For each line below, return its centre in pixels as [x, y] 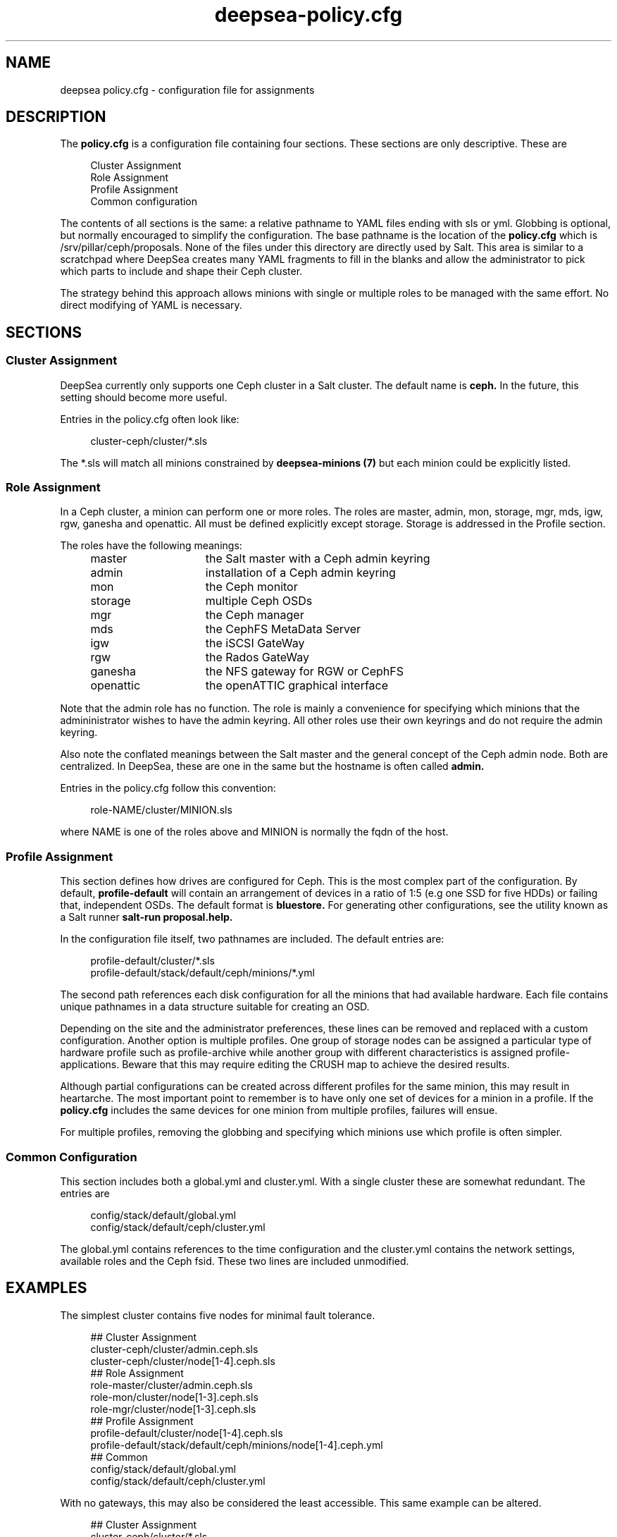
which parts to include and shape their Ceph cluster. [181, 271]
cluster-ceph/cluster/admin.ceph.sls [174, 1349]
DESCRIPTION [56, 117]
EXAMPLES [46, 1288]
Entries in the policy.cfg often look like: [150, 419]
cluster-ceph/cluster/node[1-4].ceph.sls [183, 1361]
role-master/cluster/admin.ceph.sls [172, 1385]
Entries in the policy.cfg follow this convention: [168, 788]
